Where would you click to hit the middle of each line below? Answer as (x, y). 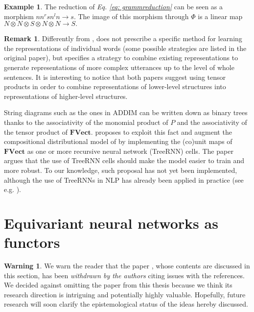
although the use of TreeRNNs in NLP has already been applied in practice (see (124, 180)
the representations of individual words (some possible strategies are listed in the (125, 48)
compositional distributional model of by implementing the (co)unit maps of (118, 141)
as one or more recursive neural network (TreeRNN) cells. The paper (130, 151)
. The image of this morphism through (131, 16)
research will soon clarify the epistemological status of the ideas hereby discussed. (126, 304)
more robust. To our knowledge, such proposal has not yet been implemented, (121, 170)
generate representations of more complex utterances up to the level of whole (119, 67)
